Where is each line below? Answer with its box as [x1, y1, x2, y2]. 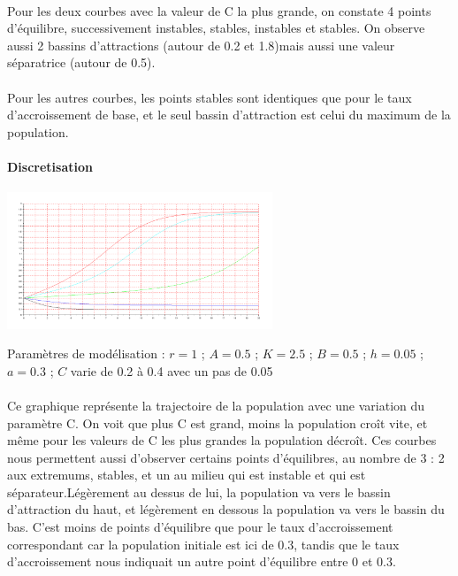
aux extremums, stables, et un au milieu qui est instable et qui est [7, 465, 366, 484]
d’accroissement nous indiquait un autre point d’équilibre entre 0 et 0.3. [7, 552, 396, 571]
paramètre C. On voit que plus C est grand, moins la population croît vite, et [7, 413, 428, 432]
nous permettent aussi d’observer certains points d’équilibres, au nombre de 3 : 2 [7, 448, 445, 466]
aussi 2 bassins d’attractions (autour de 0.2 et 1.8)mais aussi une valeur [7, 35, 395, 54]
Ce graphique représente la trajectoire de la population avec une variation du [7, 396, 425, 414]
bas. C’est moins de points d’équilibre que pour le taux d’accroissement [7, 518, 393, 536]
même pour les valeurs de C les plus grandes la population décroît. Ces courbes [7, 431, 437, 449]
